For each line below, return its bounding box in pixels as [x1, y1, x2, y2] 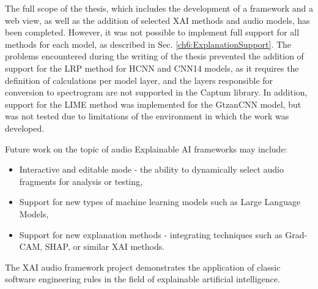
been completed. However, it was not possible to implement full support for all [5, 26, 300, 39]
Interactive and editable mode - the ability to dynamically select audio [19, 163, 284, 176]
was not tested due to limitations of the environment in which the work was [5, 110, 289, 122]
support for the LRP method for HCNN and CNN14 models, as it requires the [5, 61, 299, 74]
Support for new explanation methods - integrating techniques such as [19, 228, 283, 241]
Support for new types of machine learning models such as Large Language [19, 195, 301, 208]
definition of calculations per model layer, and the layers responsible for [5, 73, 273, 86]
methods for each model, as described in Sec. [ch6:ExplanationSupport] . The [5, 37, 292, 50]
